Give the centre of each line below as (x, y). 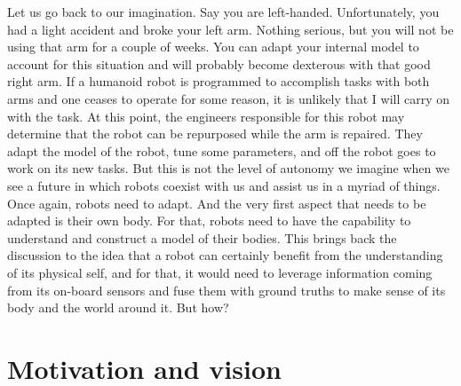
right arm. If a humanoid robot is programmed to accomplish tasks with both (219, 81)
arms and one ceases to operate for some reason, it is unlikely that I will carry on (229, 98)
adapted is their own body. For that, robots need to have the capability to (209, 221)
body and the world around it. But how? (118, 307)
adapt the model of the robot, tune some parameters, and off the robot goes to (222, 150)
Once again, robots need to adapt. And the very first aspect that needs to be (217, 203)
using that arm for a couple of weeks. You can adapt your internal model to (213, 47)
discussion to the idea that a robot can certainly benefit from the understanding (225, 255)
